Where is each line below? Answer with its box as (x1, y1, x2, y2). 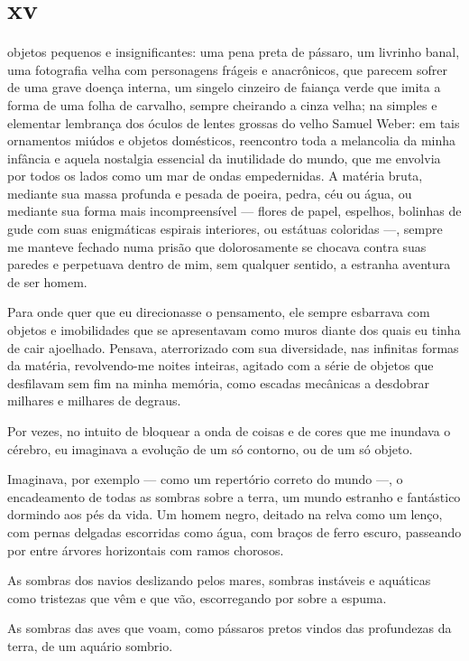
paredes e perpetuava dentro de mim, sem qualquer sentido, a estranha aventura (7, 255, 451, 274)
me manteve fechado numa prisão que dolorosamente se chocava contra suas (7, 237, 427, 256)
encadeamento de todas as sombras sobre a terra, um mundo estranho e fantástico (7, 487, 461, 506)
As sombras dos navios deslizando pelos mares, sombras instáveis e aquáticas (7, 571, 431, 590)
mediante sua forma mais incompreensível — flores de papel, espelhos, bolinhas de (7, 201, 462, 220)
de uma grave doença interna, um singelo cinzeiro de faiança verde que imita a (7, 78, 441, 97)
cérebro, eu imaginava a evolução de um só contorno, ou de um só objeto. (7, 439, 413, 458)
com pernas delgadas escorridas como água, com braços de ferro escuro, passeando (7, 522, 462, 541)
